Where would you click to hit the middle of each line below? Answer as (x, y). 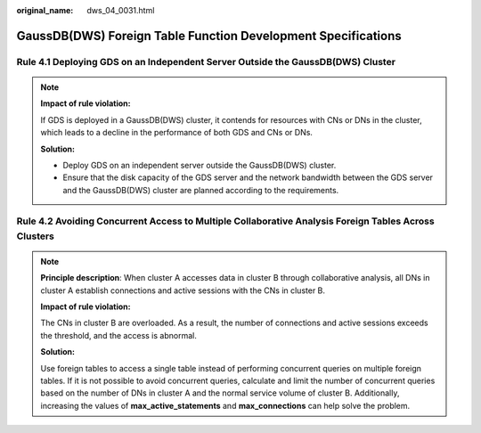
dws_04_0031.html (121, 10)
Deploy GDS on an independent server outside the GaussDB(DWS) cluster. (200, 165)
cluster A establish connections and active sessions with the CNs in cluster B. (183, 290)
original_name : (45, 10)
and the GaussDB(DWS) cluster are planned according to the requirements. (201, 190)
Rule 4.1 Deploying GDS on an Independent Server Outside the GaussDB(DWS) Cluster (206, 61)
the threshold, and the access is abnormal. (119, 335)
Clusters (36, 236)
